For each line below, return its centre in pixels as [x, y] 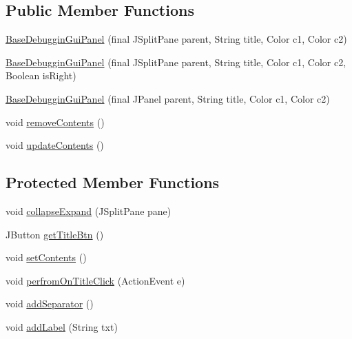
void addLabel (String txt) [62, 326]
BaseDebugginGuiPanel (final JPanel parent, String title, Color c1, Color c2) [168, 98]
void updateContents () [55, 145]
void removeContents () [55, 122]
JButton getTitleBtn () [55, 234]
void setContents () [46, 257]
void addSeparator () [50, 304]
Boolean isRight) [41, 75]
